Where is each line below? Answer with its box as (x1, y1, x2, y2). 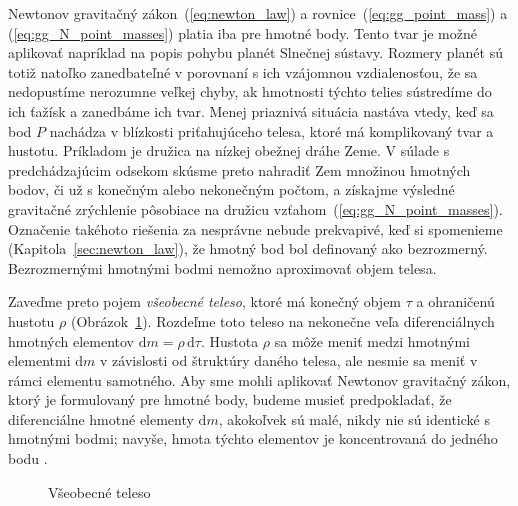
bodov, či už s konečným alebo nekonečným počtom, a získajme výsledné (8, 179, 455, 200)
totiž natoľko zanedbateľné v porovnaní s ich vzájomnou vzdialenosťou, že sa (8, 61, 478, 82)
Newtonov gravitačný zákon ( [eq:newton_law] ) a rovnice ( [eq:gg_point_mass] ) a (8, 3, 508, 23)
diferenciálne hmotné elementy (8, 408, 194, 429)
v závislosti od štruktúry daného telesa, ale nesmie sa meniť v (100, 350, 478, 371)
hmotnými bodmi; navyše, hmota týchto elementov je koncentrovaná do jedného (8, 428, 498, 449)
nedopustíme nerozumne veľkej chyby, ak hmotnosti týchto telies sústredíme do (8, 81, 492, 102)
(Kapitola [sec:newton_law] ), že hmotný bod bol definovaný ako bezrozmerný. (8, 238, 488, 259)
